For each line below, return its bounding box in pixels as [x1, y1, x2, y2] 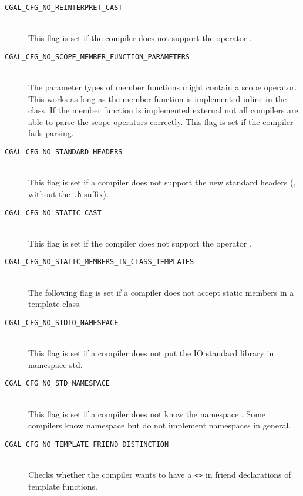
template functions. [28, 480, 97, 492]
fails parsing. [28, 127, 74, 139]
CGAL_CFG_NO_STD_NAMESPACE [5, 379, 110, 388]
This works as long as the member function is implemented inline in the [28, 92, 287, 104]
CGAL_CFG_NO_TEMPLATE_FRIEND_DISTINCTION [5, 440, 169, 448]
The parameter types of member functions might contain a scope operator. [28, 81, 297, 93]
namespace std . [28, 358, 83, 370]
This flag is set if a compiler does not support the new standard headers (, [28, 176, 296, 188]
